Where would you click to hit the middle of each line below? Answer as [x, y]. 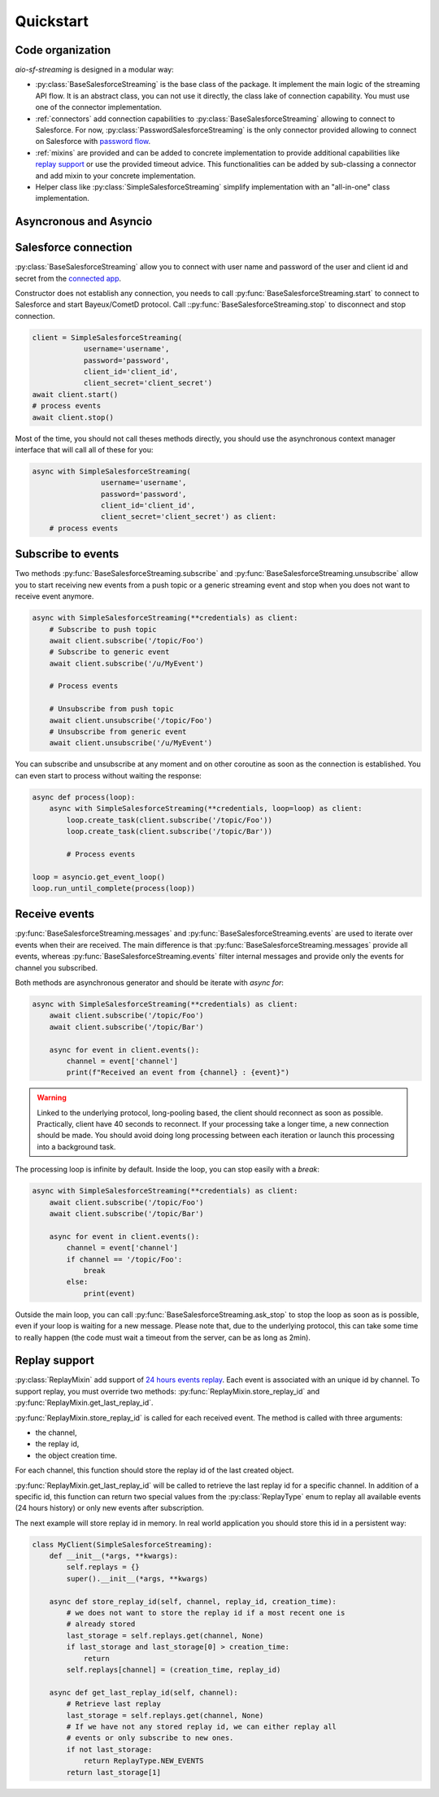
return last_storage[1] [114, 1772]
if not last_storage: [109, 1749]
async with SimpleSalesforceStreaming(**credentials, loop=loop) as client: [206, 809]
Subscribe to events [67, 554]
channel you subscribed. [57, 967]
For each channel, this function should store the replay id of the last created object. [154, 1470]
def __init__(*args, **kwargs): [114, 1556]
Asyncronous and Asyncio [84, 222]
